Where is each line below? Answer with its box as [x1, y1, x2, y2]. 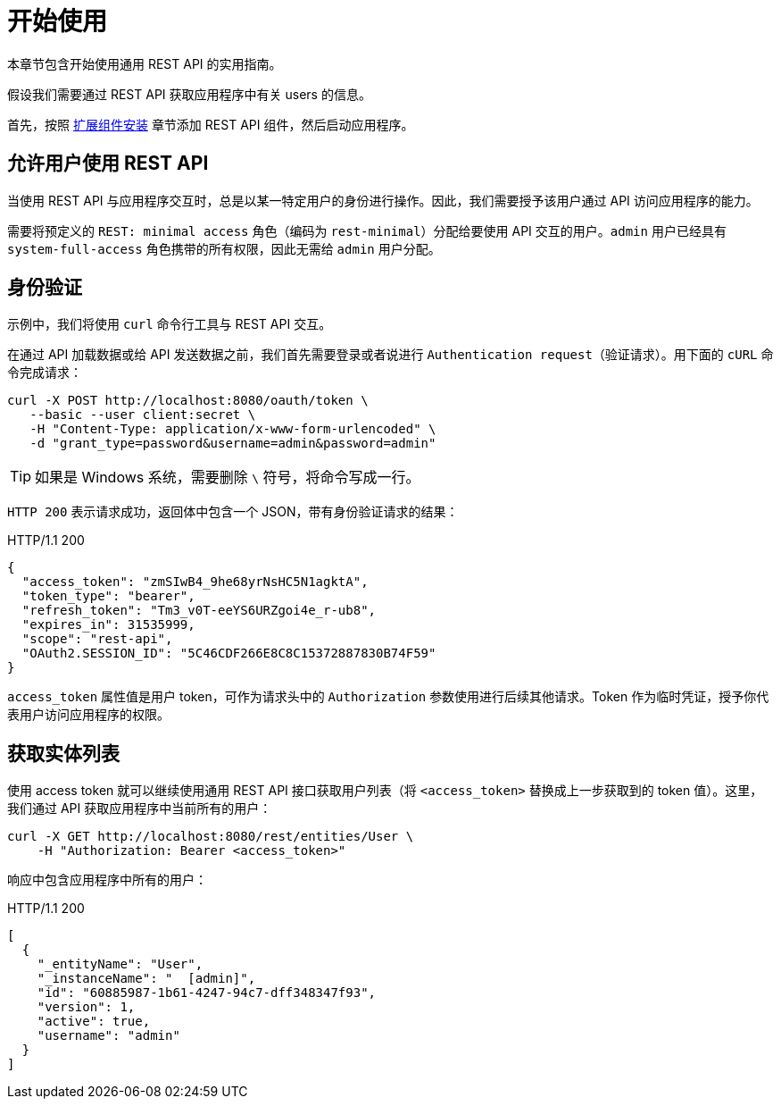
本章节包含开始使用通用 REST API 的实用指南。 [7, 55, 282, 71]
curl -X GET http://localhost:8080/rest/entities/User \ [7, 829, 414, 844]
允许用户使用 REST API [7, 152, 209, 175]
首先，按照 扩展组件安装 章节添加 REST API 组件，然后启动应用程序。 [7, 116, 414, 132]
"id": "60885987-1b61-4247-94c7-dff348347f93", [37, 985, 377, 1001]
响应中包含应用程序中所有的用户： [7, 872, 207, 888]
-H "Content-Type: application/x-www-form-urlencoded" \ [29, 422, 436, 437]
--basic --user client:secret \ [29, 407, 256, 423]
